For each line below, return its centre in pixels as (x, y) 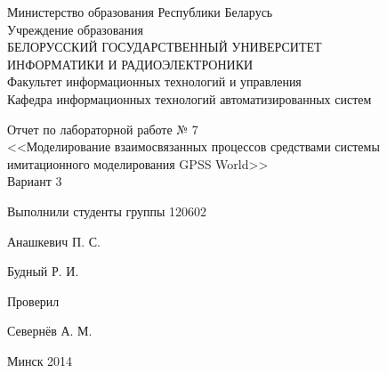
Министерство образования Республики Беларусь (140, 12)
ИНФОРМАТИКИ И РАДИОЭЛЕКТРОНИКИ (130, 64)
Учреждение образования (75, 29)
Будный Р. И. (43, 271)
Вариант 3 (35, 181)
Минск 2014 (40, 360)
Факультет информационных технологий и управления (154, 81)
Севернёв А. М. (50, 331)
